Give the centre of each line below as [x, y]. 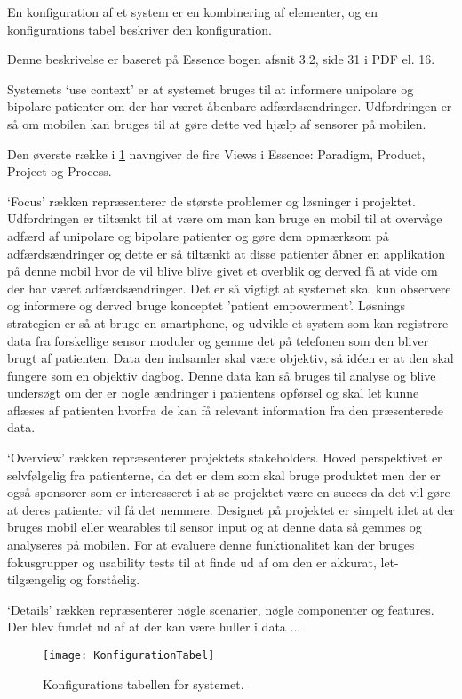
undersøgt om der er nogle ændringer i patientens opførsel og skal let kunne [213, 393]
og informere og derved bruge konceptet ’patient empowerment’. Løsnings [207, 305]
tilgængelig [37, 579]
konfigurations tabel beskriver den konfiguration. [139, 29]
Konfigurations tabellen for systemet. [143, 683]
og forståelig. [105, 579]
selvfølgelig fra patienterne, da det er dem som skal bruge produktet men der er [224, 474]
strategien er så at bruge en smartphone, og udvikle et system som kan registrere [228, 322]
